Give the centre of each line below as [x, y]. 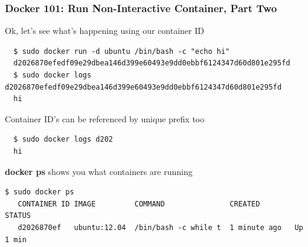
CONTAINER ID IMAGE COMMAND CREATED [139, 204]
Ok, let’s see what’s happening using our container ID [104, 31]
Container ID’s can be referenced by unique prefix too [105, 118]
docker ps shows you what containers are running [99, 171]
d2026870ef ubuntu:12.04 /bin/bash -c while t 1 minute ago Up [160, 227]
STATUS [18, 216]
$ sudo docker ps [40, 192]
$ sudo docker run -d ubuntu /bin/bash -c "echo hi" [122, 51]
